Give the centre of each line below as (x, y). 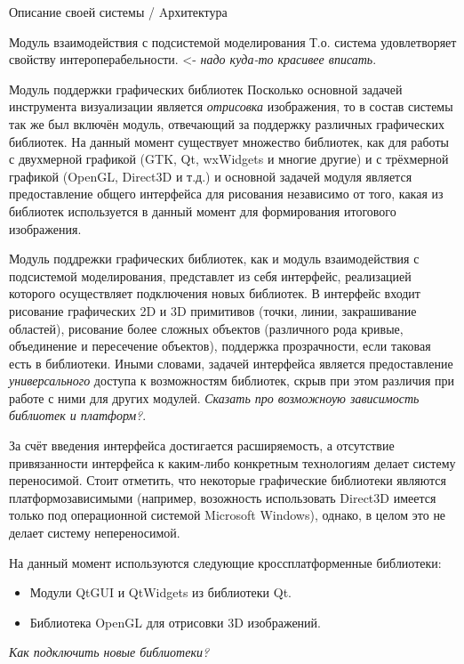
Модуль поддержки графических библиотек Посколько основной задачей (206, 89)
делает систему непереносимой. (95, 533)
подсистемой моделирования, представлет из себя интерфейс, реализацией (210, 275)
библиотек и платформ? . (78, 415)
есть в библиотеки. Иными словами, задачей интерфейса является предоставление (231, 363)
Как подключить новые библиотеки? (109, 652)
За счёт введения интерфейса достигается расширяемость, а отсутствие (202, 445)
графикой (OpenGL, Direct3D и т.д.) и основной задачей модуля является (211, 176)
